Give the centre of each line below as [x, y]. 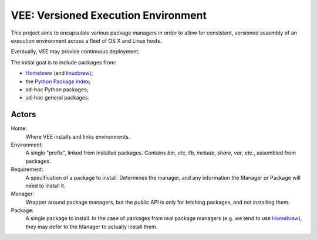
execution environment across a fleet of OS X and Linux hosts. [86, 40]
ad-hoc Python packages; [57, 89]
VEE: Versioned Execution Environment [109, 15]
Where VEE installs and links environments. [78, 136]
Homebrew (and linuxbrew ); [59, 73]
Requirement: [27, 169]
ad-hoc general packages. [58, 98]
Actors [23, 114]
